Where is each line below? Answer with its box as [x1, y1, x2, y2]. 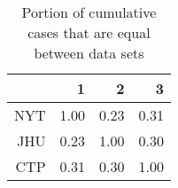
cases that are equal [27, 22, 151, 43]
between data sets [34, 43, 144, 63]
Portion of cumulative [21, 2, 157, 22]
